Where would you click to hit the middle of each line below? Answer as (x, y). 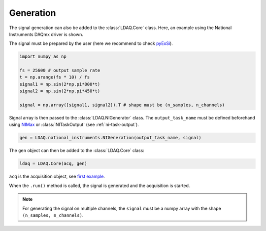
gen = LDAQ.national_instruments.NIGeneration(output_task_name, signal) (110, 138)
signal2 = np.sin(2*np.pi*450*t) (60, 91)
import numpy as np (43, 57)
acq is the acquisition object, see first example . (57, 176)
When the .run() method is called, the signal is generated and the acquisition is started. (100, 186)
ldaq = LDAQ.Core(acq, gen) (53, 164)
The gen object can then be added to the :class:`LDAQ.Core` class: (77, 151)
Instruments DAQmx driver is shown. (46, 34)
